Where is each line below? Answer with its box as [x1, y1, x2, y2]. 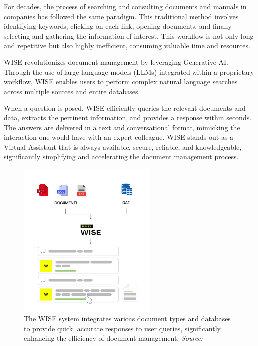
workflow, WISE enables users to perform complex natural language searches [4, 76, 238, 87]
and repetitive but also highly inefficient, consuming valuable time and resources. [4, 40, 250, 51]
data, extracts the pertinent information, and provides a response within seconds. [4, 112, 252, 122]
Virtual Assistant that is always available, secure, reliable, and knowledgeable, [4, 141, 242, 152]
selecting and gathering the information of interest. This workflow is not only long [4, 30, 254, 41]
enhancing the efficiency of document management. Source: [24, 333, 203, 343]
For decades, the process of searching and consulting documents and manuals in [4, 1, 247, 11]
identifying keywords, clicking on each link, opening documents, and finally [4, 21, 232, 31]
